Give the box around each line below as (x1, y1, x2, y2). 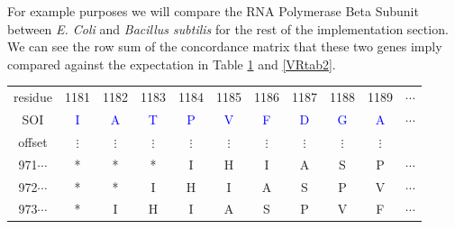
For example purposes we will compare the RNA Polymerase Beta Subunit (7, 2, 419, 20)
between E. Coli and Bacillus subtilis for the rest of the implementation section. (7, 19, 449, 38)
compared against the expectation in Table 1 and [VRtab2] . (7, 54, 336, 73)
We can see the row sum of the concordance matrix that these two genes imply (7, 37, 442, 56)
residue (14, 87, 52, 106)
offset (18, 132, 48, 151)
